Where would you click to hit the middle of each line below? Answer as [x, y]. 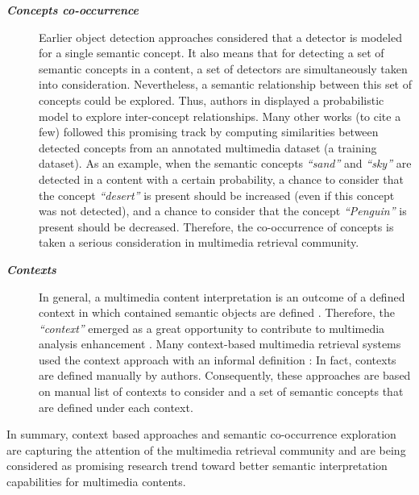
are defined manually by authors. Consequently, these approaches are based [225, 375]
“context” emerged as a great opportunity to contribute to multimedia [212, 328]
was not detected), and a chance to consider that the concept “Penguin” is [223, 211]
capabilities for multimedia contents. [96, 482]
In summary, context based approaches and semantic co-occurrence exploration [201, 434]
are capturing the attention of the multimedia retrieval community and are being [206, 449]
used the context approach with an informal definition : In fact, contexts [218, 359]
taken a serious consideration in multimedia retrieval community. [199, 242]
